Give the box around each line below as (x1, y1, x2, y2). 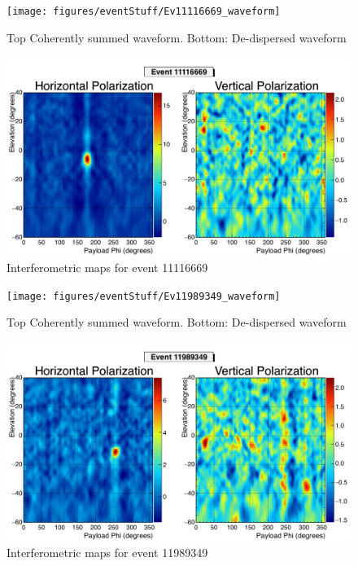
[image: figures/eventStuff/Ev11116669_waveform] (7, 6, 281, 17)
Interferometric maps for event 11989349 (7, 543, 208, 560)
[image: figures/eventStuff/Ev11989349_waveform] (7, 290, 281, 302)
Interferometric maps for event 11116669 (7, 259, 208, 276)
